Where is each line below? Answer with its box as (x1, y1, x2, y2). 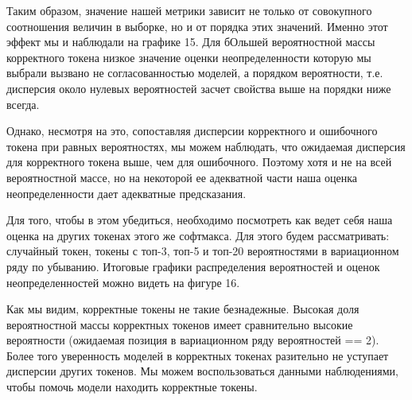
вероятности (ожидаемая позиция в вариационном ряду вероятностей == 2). (6, 332, 379, 348)
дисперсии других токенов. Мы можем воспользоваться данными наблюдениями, (6, 363, 398, 379)
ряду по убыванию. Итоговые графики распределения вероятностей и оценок (6, 258, 380, 274)
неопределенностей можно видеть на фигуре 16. (6, 274, 240, 290)
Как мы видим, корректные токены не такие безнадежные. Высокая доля (6, 301, 360, 317)
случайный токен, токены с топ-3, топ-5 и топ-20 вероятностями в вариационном (6, 243, 399, 259)
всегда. (6, 95, 40, 112)
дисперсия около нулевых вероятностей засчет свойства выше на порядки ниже (6, 80, 391, 96)
